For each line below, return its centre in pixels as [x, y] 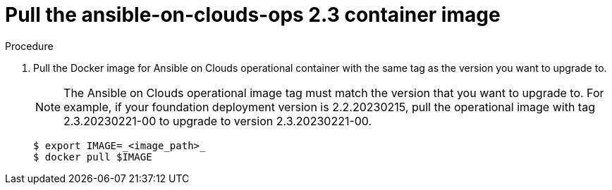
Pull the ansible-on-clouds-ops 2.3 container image [253, 15]
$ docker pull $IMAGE [93, 157]
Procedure [29, 46]
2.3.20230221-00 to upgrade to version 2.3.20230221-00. [218, 121]
